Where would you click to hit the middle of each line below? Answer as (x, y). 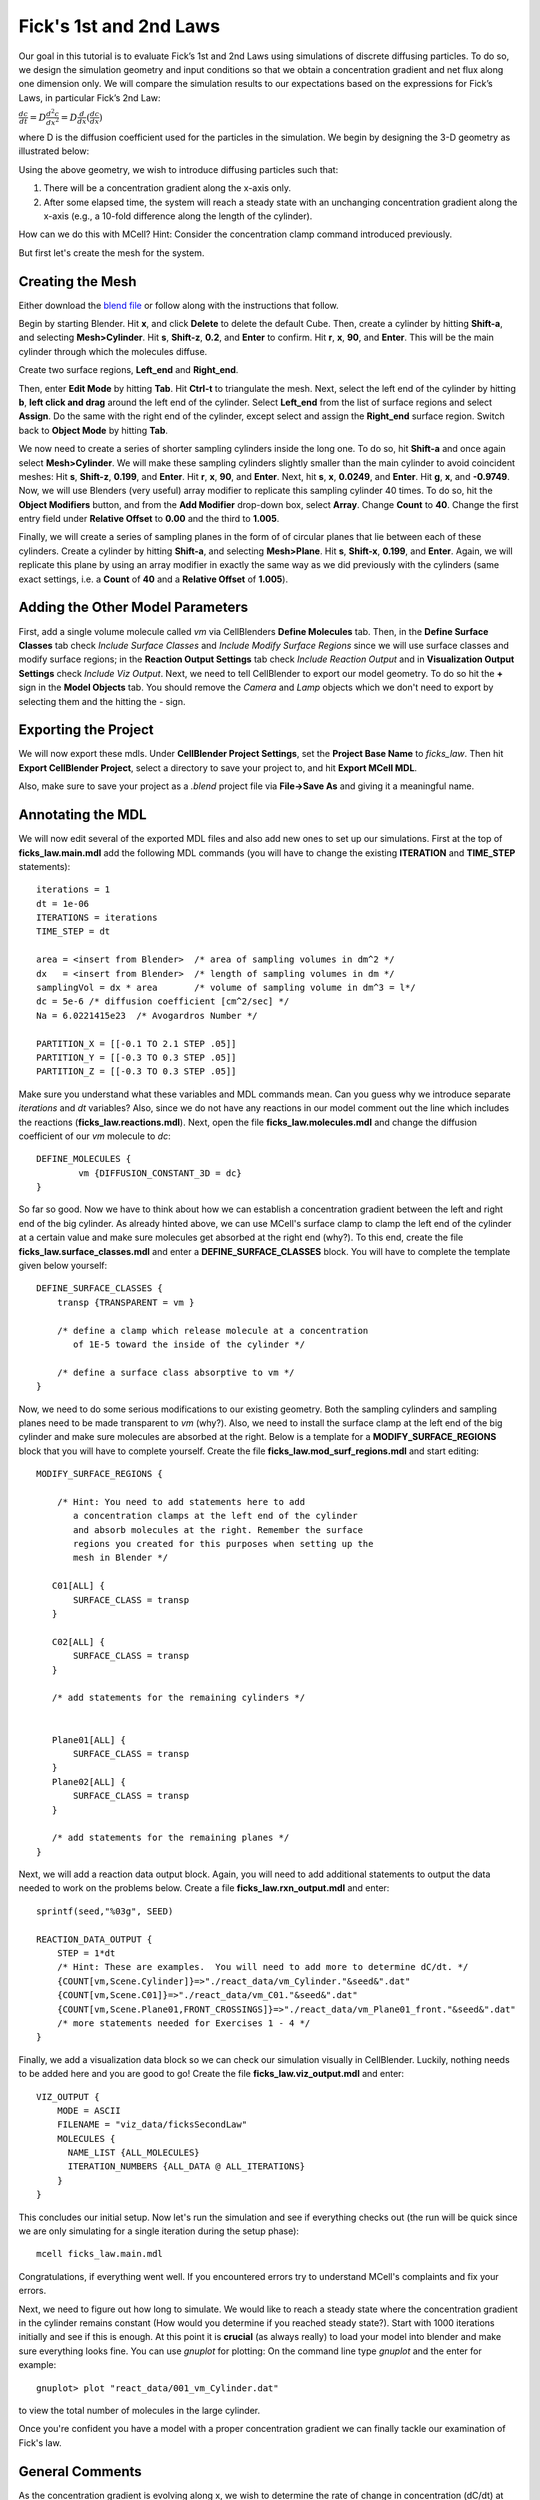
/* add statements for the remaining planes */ (170, 1838)
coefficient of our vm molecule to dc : (94, 1136)
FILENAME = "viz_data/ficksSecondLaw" (152, 2124)
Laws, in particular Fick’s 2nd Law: (89, 97)
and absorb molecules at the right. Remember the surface (218, 1529)
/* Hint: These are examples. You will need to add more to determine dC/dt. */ (262, 1967)
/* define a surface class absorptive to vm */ (175, 1372)
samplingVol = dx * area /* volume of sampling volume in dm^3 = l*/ (226, 988)
